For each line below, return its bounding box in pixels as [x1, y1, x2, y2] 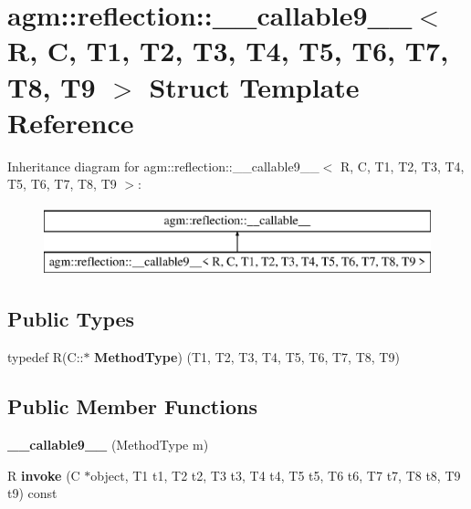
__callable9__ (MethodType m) [7, 435, 209, 454]
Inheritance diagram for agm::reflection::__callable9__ [7, 156, 319, 175]
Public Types [7, 305, 135, 333]
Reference [7, 103, 134, 140]
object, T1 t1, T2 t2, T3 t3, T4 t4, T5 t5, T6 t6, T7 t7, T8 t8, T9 [90, 465, 461, 484]
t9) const [7, 483, 58, 503]
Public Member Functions [7, 392, 257, 421]
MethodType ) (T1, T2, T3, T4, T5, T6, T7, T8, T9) [94, 348, 400, 367]
